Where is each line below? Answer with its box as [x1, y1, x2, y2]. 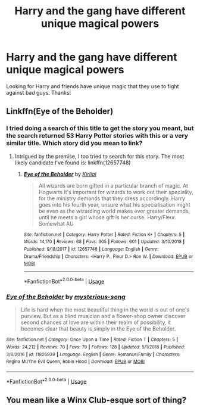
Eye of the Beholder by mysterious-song [6, 292, 126, 301]
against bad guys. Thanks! [6, 89, 71, 96]
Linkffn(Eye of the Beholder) [6, 106, 114, 117]
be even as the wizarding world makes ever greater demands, [38, 207, 190, 214]
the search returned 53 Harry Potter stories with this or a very [6, 132, 189, 140]
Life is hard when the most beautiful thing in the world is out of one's [20, 306, 190, 313]
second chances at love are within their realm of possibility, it [20, 319, 171, 326]
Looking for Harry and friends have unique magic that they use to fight [6, 82, 179, 90]
